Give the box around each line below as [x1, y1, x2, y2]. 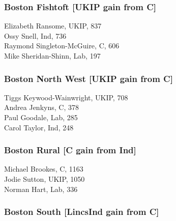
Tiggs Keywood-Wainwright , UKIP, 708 [4, 92, 128, 102]
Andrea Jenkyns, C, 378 [4, 102, 79, 113]
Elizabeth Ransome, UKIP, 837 [4, 20, 102, 31]
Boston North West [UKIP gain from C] [4, 72, 173, 85]
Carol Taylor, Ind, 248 [4, 122, 74, 132]
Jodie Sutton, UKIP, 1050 [4, 174, 85, 184]
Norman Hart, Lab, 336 [4, 183, 78, 194]
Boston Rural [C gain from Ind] [4, 144, 136, 156]
